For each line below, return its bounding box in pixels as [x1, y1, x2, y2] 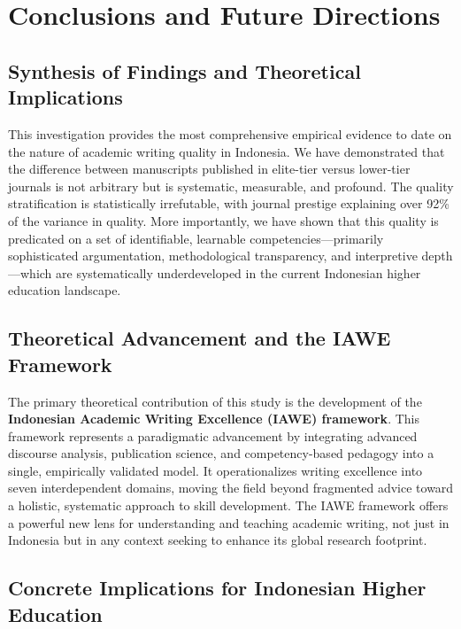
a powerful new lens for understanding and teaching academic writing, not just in [8, 513, 449, 532]
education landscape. [8, 281, 121, 299]
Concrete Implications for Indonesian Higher [8, 574, 426, 602]
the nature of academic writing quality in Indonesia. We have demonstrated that [8, 142, 445, 160]
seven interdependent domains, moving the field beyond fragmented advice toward [8, 478, 454, 497]
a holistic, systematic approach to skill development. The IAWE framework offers [8, 496, 449, 515]
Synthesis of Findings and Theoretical [8, 57, 361, 84]
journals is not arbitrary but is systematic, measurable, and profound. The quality [8, 176, 454, 195]
